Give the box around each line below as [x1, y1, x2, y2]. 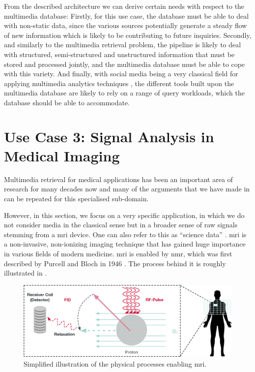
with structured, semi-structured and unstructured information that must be [4, 49, 235, 59]
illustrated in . [4, 268, 47, 278]
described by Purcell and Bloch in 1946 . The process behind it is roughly [4, 258, 226, 268]
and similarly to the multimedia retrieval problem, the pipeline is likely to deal [4, 39, 241, 50]
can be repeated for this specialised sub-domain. [4, 193, 149, 204]
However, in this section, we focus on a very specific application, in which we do [4, 210, 245, 220]
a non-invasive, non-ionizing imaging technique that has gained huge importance [4, 239, 246, 249]
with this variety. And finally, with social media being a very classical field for [4, 68, 238, 79]
